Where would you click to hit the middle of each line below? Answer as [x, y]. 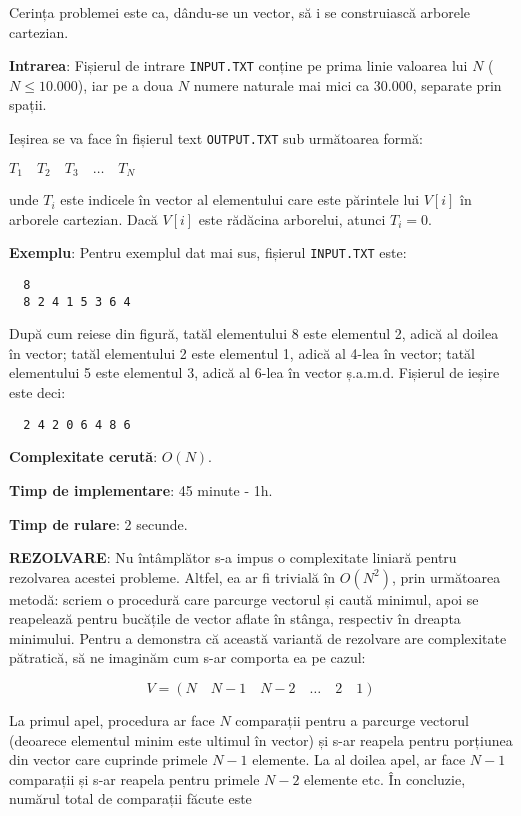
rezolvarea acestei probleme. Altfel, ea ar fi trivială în [172, 576]
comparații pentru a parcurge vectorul [352, 720]
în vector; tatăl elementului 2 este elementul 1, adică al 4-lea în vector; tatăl [242, 352]
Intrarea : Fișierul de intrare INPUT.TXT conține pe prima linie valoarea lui [238, 65]
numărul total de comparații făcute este [130, 798]
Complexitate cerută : [83, 456]
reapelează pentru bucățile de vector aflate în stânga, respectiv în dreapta [235, 618]
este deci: [37, 392]
